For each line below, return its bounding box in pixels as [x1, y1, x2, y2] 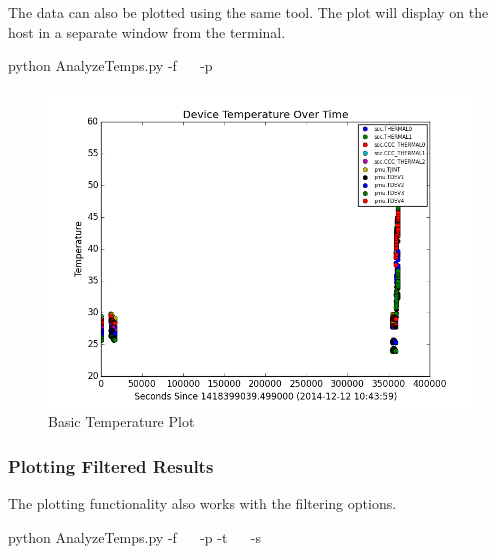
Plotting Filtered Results [8, 453, 214, 478]
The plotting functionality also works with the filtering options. [8, 493, 397, 514]
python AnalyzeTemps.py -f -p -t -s [8, 526, 261, 547]
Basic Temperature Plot [48, 411, 195, 432]
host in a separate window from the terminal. [8, 21, 286, 42]
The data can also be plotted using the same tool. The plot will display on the [8, 2, 489, 22]
